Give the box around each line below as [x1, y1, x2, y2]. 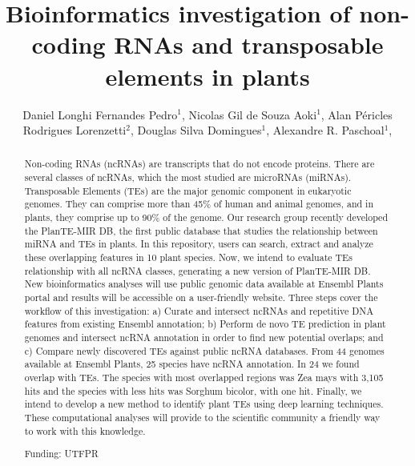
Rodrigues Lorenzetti [22, 122, 127, 139]
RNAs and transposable [114, 28, 384, 61]
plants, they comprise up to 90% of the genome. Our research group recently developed [24, 211, 389, 224]
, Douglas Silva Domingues [130, 122, 262, 139]
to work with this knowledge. [24, 424, 146, 437]
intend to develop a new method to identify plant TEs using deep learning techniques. [24, 397, 384, 411]
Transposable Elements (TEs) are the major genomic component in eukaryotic [24, 183, 352, 197]
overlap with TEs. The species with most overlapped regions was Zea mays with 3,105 [24, 370, 384, 384]
